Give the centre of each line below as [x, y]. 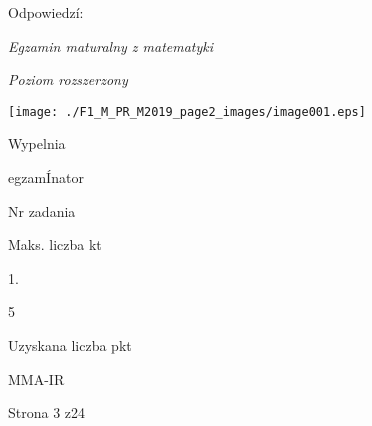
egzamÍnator [46, 177]
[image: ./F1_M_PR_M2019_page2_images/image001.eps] [187, 111]
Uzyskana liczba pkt [70, 345]
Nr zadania [42, 210]
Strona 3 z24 [47, 412]
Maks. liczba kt [55, 244]
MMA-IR [36, 378]
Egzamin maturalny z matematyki [111, 45]
